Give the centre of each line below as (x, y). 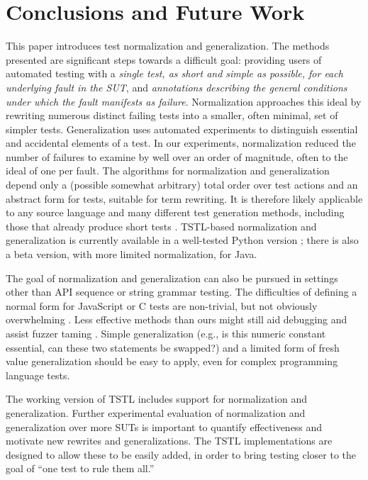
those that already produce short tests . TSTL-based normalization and (161, 226)
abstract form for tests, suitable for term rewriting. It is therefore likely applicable (184, 198)
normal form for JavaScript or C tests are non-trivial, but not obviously (162, 305)
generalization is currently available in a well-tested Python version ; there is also (182, 240)
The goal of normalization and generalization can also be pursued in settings (172, 278)
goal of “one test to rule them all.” (80, 468)
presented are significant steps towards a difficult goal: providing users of (164, 59)
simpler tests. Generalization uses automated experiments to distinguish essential (182, 129)
